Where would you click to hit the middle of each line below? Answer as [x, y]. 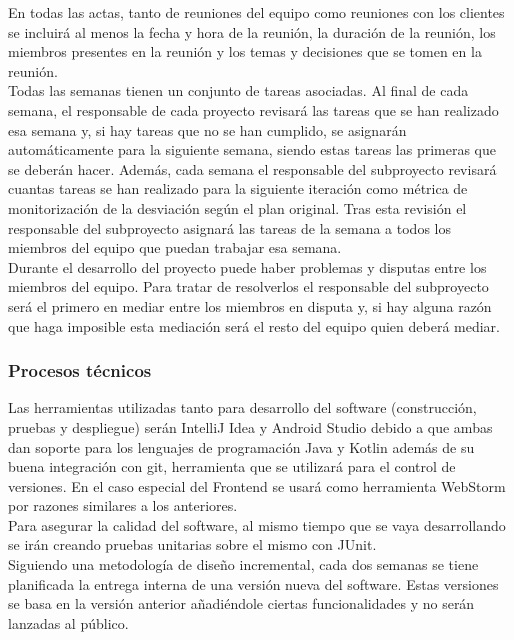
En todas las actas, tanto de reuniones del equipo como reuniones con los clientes [256, 12]
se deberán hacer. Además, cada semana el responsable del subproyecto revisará [252, 168]
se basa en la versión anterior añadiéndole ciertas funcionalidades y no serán [241, 603]
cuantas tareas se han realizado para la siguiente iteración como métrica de [238, 188]
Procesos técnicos [80, 370]
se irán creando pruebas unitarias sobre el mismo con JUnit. [192, 544]
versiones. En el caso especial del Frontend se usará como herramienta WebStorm [257, 485]
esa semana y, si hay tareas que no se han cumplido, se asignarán [207, 129]
